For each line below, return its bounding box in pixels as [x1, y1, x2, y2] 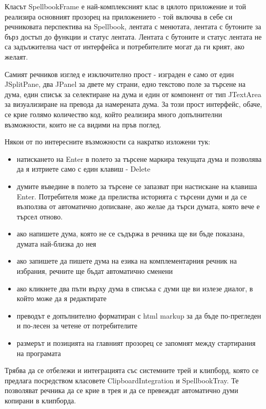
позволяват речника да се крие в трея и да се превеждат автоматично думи [5, 385, 238, 396]
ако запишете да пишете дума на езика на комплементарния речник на [16, 255, 237, 266]
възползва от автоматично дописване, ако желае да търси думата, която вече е [16, 201, 260, 212]
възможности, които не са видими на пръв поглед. [5, 119, 161, 129]
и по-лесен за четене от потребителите [16, 320, 137, 331]
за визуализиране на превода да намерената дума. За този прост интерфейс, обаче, [5, 99, 262, 109]
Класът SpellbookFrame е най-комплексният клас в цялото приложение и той [5, 1, 246, 11]
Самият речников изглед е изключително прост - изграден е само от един [5, 68, 234, 79]
